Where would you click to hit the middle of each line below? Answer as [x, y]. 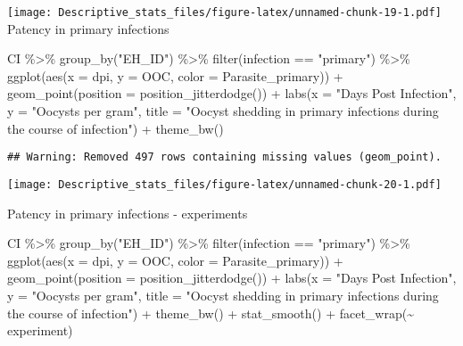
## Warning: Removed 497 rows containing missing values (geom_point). [224, 157]
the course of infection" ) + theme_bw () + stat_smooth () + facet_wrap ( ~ [211, 313]
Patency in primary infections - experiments [128, 213]
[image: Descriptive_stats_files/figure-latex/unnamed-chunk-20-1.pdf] [224, 184]
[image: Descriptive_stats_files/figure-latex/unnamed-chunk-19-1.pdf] [224, 12]
